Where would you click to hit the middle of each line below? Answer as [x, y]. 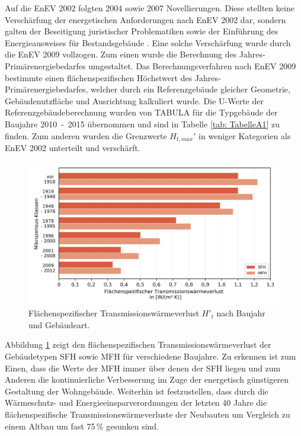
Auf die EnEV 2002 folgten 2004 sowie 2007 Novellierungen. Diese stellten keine [150, 8]
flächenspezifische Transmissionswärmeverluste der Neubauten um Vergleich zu [148, 414]
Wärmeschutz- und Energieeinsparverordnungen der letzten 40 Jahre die [136, 403]
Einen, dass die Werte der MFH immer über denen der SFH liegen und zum [143, 368]
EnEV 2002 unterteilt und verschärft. [73, 147]
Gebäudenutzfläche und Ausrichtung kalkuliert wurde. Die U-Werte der [134, 100]
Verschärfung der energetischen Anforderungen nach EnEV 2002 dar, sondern [145, 19]
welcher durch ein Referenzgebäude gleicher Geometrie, [190, 89]
